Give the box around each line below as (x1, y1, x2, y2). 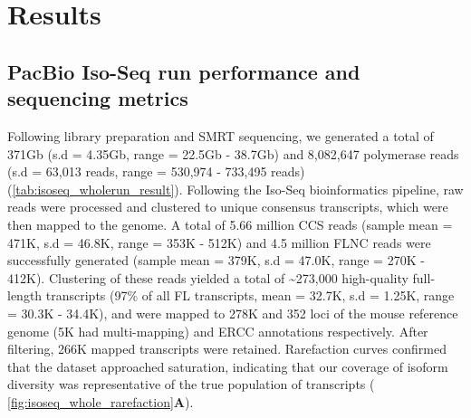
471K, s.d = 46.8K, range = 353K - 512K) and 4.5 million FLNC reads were (7, 233, 431, 252)
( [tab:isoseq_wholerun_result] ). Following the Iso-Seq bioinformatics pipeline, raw (7, 179, 464, 198)
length (7, 286, 43, 305)
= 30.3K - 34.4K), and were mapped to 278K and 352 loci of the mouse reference (7, 303, 458, 322)
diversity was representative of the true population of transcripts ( (7, 375, 375, 394)
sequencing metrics (7, 84, 188, 112)
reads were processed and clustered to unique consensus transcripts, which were (7, 197, 448, 216)
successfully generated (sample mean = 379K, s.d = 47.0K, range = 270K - (7, 251, 425, 270)
